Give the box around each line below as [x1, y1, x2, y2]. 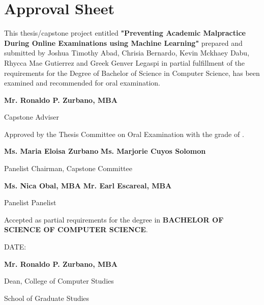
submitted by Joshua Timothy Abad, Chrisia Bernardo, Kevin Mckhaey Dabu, [4, 47, 250, 58]
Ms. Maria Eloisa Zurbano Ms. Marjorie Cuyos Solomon [4, 146, 206, 156]
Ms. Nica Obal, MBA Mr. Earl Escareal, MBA [4, 180, 172, 190]
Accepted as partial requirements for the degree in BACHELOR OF [4, 214, 224, 225]
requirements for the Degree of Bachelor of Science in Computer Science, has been [4, 67, 260, 78]
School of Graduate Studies [4, 292, 90, 303]
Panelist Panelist [4, 197, 56, 208]
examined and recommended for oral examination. [4, 77, 160, 88]
